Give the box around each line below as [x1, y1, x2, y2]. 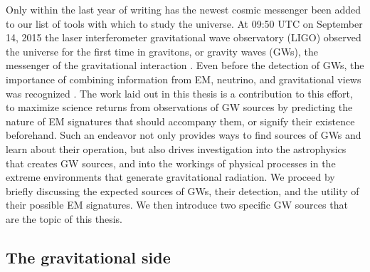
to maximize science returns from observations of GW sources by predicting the [6, 100, 353, 115]
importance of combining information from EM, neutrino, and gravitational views [6, 71, 361, 86]
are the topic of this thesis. [6, 211, 122, 226]
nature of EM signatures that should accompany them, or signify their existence [6, 113, 355, 128]
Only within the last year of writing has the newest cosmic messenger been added [6, 2, 361, 16]
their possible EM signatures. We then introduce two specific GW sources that [6, 197, 348, 212]
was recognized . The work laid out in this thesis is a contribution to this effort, [6, 85, 353, 100]
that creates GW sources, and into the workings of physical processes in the [6, 155, 336, 170]
